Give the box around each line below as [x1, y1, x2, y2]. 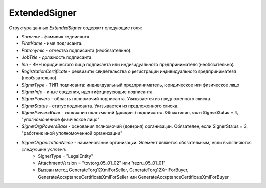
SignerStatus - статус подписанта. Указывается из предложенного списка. [21, 103, 179, 109]
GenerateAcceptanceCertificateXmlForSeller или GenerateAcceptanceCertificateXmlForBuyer [38, 174, 229, 180]
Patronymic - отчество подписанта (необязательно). [21, 47, 132, 53]
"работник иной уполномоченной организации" [21, 130, 123, 136]
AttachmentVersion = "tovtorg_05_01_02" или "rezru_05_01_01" [38, 160, 166, 166]
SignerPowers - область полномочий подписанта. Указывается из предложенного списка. [21, 96, 212, 102]
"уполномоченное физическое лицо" [21, 116, 100, 122]
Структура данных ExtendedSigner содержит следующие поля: [9, 25, 142, 31]
